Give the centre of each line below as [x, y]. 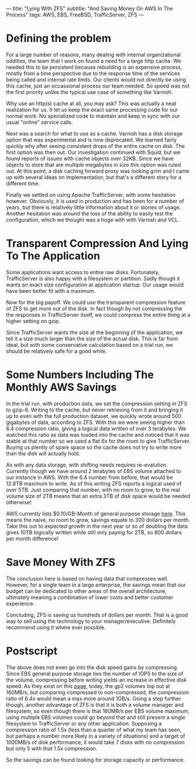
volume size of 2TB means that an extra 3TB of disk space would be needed [98, 496]
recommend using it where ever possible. [56, 627]
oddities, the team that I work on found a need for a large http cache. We [94, 60]
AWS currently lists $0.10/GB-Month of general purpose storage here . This [96, 514]
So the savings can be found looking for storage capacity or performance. [96, 760]
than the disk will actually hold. [43, 453]
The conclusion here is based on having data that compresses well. [87, 578]
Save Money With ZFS [61, 562]
